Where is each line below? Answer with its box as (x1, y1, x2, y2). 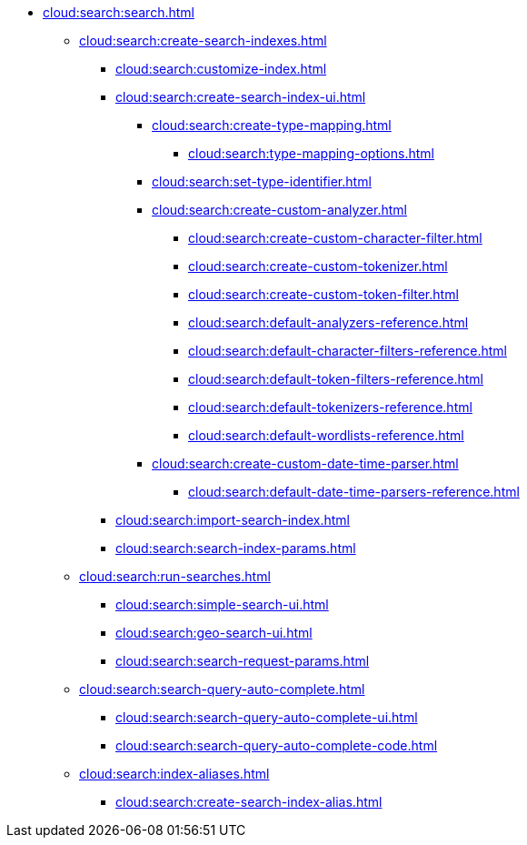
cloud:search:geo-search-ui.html (115, 625, 313, 640)
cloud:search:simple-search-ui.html (115, 597, 329, 612)
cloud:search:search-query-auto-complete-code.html (115, 738, 438, 753)
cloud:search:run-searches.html (79, 568, 271, 584)
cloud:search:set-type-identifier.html (152, 174, 372, 189)
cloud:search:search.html (43, 5, 194, 20)
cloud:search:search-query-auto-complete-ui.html (115, 709, 418, 725)
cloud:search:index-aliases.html (79, 766, 270, 781)
